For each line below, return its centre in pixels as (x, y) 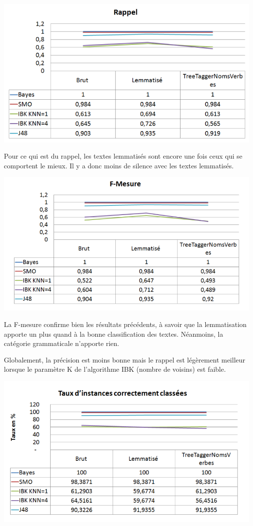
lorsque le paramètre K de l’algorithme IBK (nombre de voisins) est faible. (115, 369)
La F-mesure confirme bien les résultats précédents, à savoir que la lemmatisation (125, 324)
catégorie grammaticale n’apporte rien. (62, 343)
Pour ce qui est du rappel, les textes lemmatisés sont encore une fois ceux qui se (123, 156)
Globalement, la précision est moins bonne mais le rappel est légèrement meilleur (125, 359)
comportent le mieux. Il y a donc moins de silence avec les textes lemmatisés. (119, 165)
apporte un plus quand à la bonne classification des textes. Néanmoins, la (114, 334)
